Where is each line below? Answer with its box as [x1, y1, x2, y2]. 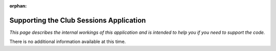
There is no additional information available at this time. [9, 38, 126, 45]
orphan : [9, 3, 27, 9]
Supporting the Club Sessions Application [9, 16, 146, 25]
